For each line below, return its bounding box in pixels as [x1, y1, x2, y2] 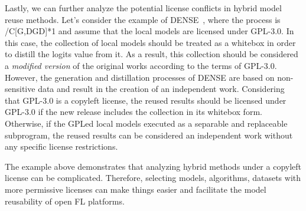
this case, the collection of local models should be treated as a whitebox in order [5, 36, 296, 48]
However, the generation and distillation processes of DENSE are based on [5, 71, 275, 83]
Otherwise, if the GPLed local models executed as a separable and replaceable [5, 117, 288, 129]
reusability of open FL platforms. [5, 194, 125, 207]
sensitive [5, 83, 35, 95]
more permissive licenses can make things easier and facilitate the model [5, 183, 266, 195]
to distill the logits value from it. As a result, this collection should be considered [5, 48, 298, 60]
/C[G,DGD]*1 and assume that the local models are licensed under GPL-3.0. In [5, 25, 294, 37]
